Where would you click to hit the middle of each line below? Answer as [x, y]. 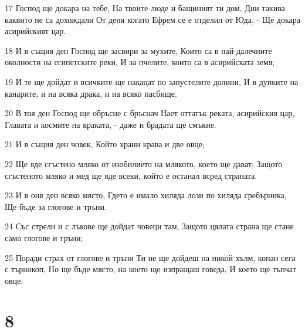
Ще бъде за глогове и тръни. [56, 206]
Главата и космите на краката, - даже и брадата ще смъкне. [111, 124]
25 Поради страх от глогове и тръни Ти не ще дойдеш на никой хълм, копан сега [150, 257]
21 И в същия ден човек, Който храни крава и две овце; [105, 144]
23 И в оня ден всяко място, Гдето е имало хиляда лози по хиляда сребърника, [146, 195]
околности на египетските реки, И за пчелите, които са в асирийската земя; [140, 62]
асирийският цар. [35, 31]
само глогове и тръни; [44, 237]
